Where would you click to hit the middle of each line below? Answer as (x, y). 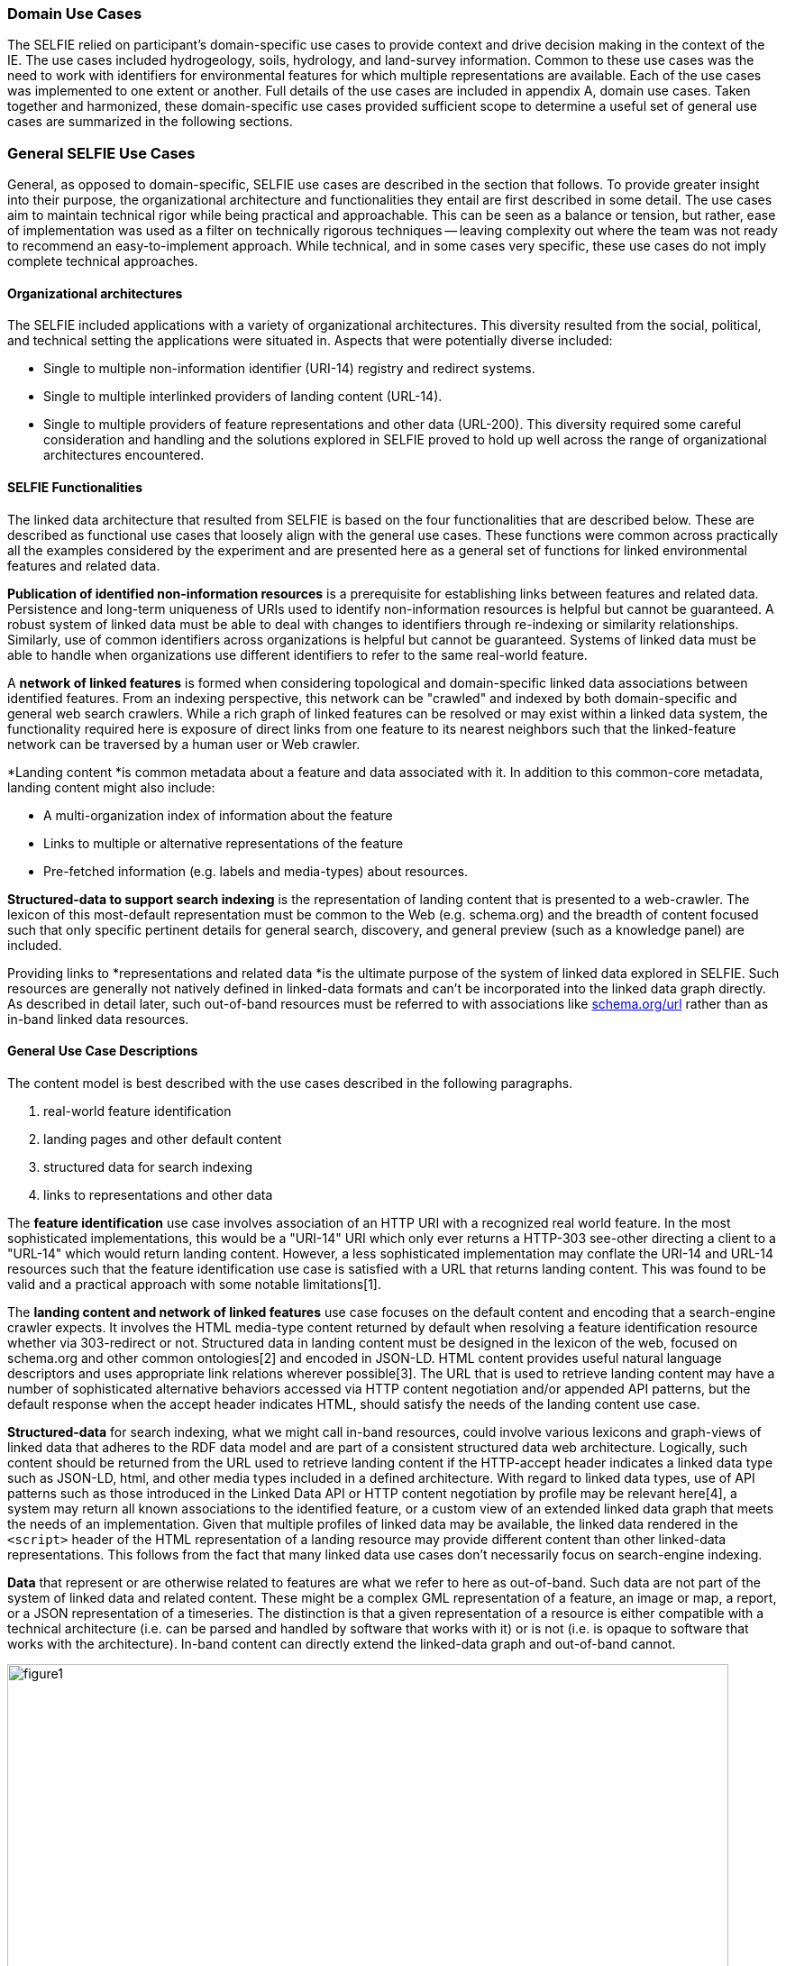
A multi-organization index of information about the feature (218, 815)
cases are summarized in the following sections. (150, 122)
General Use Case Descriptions (103, 1051)
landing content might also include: (111, 787)
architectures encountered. (124, 455)
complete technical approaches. (103, 261)
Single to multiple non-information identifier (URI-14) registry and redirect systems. (289, 369)
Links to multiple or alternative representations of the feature (224, 843)
